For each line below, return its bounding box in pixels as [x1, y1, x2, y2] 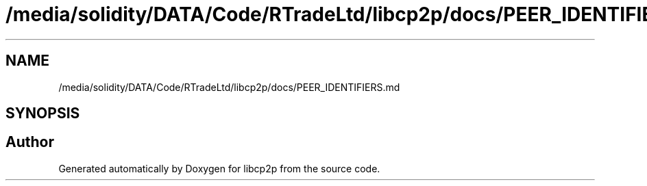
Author [5, 133, 54, 151]
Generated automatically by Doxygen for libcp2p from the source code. [58, 162, 380, 174]
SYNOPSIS [5, 105, 80, 122]
